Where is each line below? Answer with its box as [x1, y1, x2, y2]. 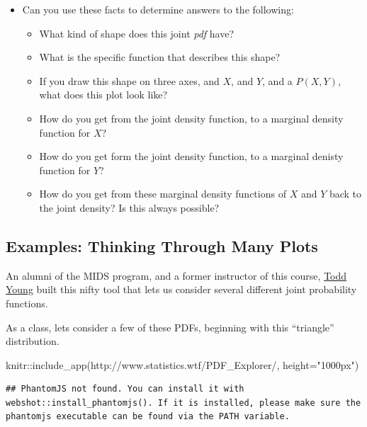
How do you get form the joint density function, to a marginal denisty [39, 149, 344, 164]
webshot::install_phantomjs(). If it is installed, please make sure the [6, 397, 361, 408]
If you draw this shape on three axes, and [39, 73, 220, 88]
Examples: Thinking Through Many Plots [6, 234, 318, 256]
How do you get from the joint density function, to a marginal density [39, 110, 344, 125]
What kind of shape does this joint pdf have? [39, 25, 235, 40]
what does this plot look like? [39, 87, 168, 102]
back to [329, 186, 362, 201]
